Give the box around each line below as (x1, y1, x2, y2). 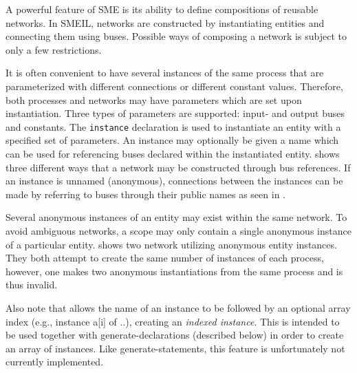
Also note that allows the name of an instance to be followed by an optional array (6, 300, 351, 315)
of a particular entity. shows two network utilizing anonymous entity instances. (6, 237, 337, 251)
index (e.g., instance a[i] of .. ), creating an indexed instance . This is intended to (6, 314, 340, 328)
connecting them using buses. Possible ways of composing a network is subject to (6, 29, 347, 43)
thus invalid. (6, 277, 58, 292)
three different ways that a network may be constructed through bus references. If (6, 160, 351, 174)
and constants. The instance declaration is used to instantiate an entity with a (6, 119, 341, 134)
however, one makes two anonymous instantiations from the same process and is (6, 264, 343, 278)
